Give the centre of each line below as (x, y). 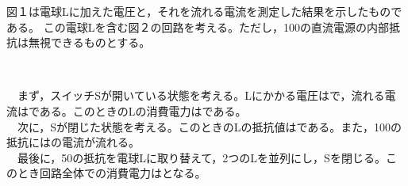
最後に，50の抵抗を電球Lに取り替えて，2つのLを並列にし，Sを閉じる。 (201, 157)
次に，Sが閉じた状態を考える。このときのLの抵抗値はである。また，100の (209, 126)
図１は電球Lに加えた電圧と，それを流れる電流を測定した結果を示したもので (204, 11)
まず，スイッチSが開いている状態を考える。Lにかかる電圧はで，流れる (201, 95)
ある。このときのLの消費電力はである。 (143, 110)
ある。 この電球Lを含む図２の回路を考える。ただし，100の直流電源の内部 (198, 27)
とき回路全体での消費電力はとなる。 (112, 173)
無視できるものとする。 (89, 42)
